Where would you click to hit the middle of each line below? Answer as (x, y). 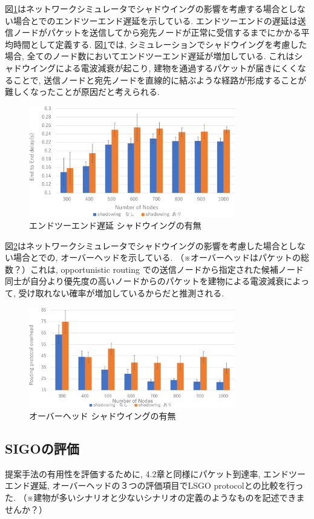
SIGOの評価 (42, 448)
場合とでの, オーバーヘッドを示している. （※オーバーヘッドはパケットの (157, 257)
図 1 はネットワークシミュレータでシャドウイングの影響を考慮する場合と (147, 8)
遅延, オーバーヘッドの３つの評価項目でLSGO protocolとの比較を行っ (167, 485)
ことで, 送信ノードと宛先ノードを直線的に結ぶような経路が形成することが (160, 80)
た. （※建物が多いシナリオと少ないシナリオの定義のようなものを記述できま (155, 497)
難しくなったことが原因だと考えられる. (82, 92)
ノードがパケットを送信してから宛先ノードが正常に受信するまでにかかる (157, 32)
